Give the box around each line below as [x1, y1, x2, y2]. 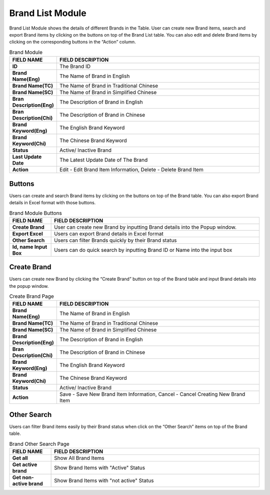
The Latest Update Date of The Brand [59, 157, 148, 164]
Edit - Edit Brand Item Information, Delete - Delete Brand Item [59, 166, 203, 173]
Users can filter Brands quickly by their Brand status [54, 237, 177, 244]
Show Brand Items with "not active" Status [54, 477, 154, 484]
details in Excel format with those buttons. [9, 200, 96, 205]
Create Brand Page [9, 293, 54, 300]
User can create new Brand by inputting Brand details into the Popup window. [54, 223, 237, 230]
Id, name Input [12, 243, 47, 250]
